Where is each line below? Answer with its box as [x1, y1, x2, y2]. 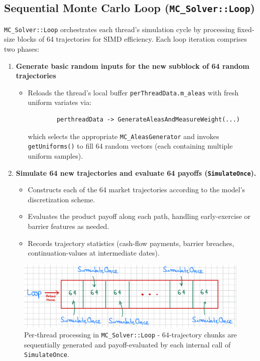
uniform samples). [28, 150, 83, 161]
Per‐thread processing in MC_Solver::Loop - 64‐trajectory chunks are [24, 329, 237, 339]
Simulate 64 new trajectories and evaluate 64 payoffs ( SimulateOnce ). [16, 167, 256, 178]
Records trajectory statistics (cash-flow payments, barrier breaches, [28, 237, 234, 248]
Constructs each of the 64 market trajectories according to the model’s [28, 184, 245, 195]
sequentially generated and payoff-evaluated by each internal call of [24, 339, 231, 349]
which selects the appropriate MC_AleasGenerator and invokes [28, 131, 219, 141]
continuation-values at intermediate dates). [28, 248, 160, 258]
